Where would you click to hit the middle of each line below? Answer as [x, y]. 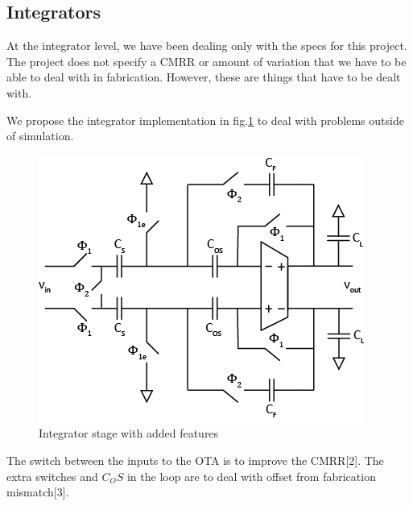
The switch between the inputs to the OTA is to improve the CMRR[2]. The [195, 460]
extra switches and [52, 476]
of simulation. [40, 136]
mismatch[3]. [38, 492]
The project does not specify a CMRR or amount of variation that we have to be [206, 61]
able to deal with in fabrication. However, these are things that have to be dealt [204, 77]
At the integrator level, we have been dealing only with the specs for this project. [207, 46]
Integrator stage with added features [129, 433]
